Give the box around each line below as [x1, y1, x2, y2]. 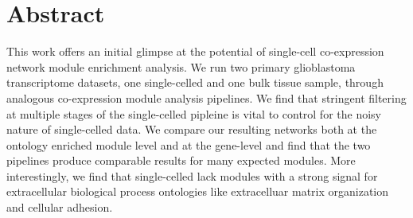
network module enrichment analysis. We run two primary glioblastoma [6, 58, 356, 75]
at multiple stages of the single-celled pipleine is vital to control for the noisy [6, 105, 382, 122]
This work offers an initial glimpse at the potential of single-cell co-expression [6, 43, 384, 60]
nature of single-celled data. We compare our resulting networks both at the [6, 121, 377, 138]
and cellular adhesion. [6, 199, 113, 216]
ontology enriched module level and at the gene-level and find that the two [6, 136, 371, 153]
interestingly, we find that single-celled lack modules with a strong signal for [6, 167, 378, 184]
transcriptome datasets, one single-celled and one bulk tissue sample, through [6, 74, 384, 91]
